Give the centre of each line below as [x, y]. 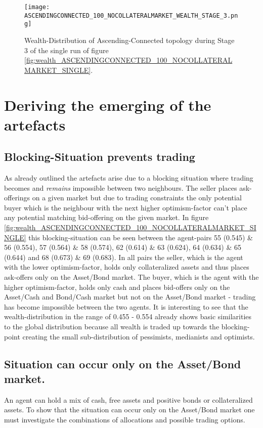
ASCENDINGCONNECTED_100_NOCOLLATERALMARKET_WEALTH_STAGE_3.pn [131, 15]
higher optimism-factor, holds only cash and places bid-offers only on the [117, 287]
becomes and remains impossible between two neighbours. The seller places [121, 187]
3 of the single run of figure [67, 50]
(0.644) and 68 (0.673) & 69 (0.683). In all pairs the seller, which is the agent [124, 257]
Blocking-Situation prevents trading [100, 157]
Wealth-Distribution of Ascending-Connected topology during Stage [129, 40]
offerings [17, 198]
